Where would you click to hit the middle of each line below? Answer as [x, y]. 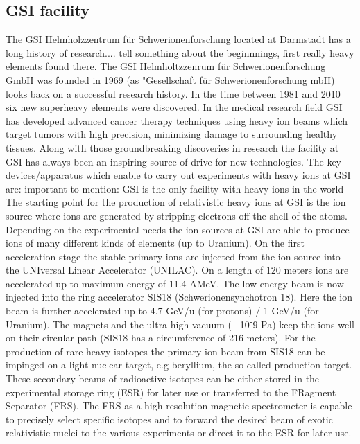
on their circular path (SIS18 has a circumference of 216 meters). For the [161, 338]
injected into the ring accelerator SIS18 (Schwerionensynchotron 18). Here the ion [179, 297]
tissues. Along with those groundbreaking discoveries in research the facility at [172, 147]
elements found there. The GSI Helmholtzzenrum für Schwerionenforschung [166, 66]
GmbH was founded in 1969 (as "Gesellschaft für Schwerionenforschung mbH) [170, 79]
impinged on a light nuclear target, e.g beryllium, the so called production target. [179, 365]
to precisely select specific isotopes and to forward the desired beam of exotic [169, 419]
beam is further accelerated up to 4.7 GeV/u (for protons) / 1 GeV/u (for [162, 311]
